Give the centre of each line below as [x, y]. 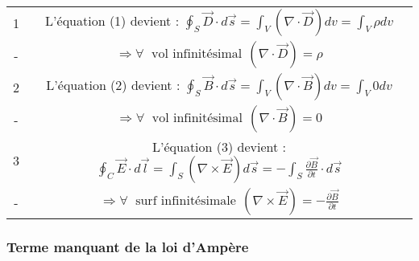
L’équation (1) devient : [112, 20]
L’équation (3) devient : [219, 147]
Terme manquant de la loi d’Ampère [128, 246]
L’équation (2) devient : [113, 85]
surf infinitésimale [186, 201]
